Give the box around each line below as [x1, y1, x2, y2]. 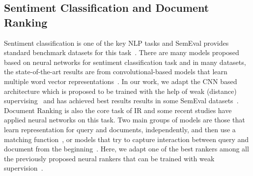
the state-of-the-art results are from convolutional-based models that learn [4, 66, 227, 77]
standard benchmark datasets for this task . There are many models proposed [4, 47, 239, 58]
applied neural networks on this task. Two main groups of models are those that [4, 115, 245, 125]
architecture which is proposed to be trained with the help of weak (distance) [4, 86, 237, 96]
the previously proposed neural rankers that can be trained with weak [4, 153, 215, 163]
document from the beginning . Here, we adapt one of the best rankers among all [4, 144, 249, 154]
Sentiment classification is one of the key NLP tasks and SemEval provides [4, 37, 229, 48]
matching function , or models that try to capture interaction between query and [4, 134, 249, 144]
